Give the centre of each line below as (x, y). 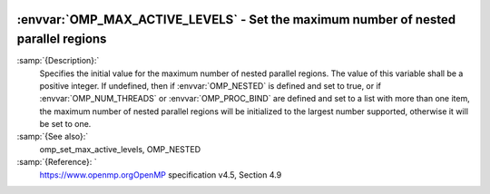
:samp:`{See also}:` (53, 137)
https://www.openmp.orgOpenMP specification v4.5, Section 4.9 (161, 175)
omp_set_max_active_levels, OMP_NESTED (120, 149)
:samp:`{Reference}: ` (57, 162)
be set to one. (65, 124)
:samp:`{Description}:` (58, 61)
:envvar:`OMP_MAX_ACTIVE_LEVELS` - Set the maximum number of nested (236, 19)
